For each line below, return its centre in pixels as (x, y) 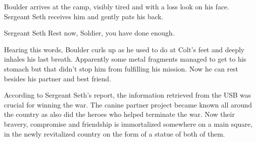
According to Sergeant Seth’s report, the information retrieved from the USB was (128, 95)
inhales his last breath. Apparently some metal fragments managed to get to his (125, 59)
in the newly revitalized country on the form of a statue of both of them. (115, 133)
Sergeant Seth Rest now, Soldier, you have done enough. (89, 33)
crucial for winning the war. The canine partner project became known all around (128, 104)
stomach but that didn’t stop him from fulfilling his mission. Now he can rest (121, 68)
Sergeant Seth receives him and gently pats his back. (84, 16)
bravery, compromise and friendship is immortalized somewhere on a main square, (128, 124)
